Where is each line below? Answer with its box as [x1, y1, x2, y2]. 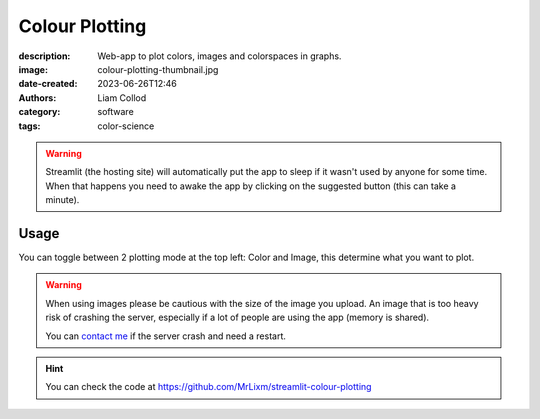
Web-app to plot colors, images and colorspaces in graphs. [97, 50, 342, 62]
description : [18, 50, 71, 62]
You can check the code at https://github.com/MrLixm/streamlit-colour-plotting [45, 381, 372, 393]
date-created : [18, 78, 78, 90]
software [97, 106, 134, 118]
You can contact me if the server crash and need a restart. [45, 330, 287, 342]
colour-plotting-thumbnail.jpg [97, 63, 219, 75]
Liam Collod [97, 91, 147, 104]
